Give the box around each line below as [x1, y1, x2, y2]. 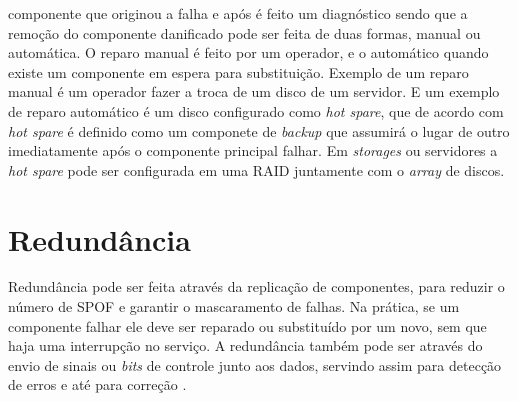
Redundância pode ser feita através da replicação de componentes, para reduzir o [8, 276, 505, 297]
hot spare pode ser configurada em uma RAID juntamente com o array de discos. [8, 159, 505, 180]
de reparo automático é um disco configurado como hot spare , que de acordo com [8, 100, 504, 121]
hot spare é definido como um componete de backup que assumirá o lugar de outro [8, 120, 510, 141]
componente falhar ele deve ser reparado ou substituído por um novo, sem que [8, 315, 487, 336]
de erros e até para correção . [8, 374, 187, 395]
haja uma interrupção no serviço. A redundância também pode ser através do [8, 335, 483, 356]
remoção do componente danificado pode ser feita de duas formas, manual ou [8, 22, 481, 43]
